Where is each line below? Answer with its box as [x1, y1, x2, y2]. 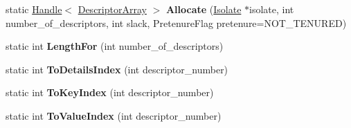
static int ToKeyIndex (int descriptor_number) [6, 85, 214, 100]
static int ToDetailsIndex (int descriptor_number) [6, 62, 228, 76]
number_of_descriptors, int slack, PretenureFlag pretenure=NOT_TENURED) [6, 15, 347, 30]
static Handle [6, 2, 62, 16]
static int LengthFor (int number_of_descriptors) [6, 39, 224, 53]
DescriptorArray [78, 2, 147, 16]
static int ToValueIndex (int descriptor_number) [6, 108, 222, 122]
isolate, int [249, 2, 294, 16]
